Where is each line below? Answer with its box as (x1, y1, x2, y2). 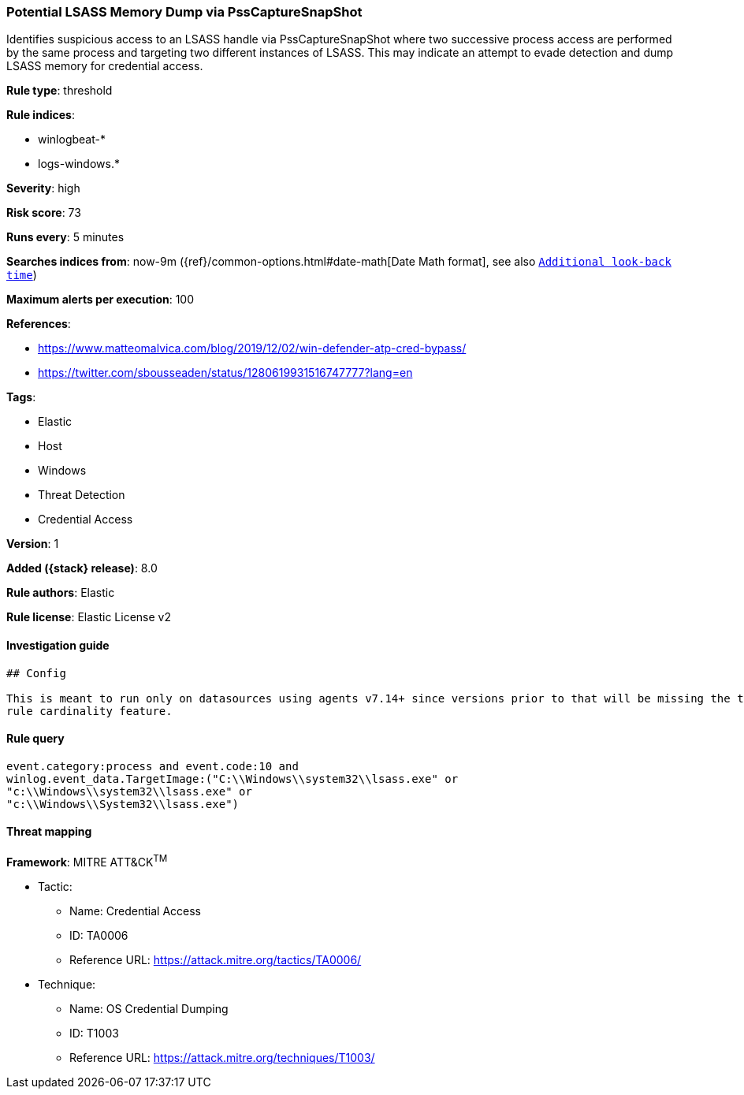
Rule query (6, 732, 65, 746)
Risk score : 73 (6, 206, 81, 220)
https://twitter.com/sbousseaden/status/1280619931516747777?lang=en (38, 366, 413, 380)
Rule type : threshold (6, 84, 113, 98)
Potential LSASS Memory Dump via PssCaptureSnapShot (6, 4, 363, 20)
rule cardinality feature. (6, 704, 173, 717)
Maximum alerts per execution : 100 (6, 292, 195, 307)
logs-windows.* (38, 157, 120, 171)
